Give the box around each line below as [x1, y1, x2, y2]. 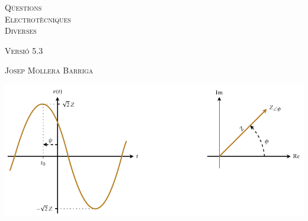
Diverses [5, 24, 37, 37]
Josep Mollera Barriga [5, 64, 94, 76]
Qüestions [5, 1, 42, 13]
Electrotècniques [5, 12, 71, 25]
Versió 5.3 [5, 44, 43, 56]
